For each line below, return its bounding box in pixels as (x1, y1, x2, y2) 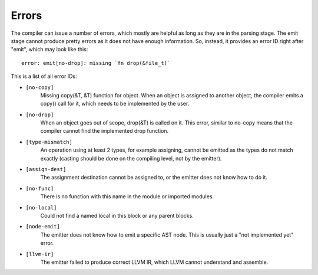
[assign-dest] (25, 166, 67, 173)
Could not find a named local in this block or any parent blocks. (40, 212, 194, 219)
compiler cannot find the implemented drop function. (40, 127, 169, 135)
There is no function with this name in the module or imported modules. (40, 193, 214, 200)
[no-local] (25, 204, 57, 211)
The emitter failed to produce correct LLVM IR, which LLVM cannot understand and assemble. (40, 258, 269, 266)
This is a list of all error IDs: (11, 73, 77, 80)
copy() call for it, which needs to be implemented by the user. (40, 100, 190, 107)
